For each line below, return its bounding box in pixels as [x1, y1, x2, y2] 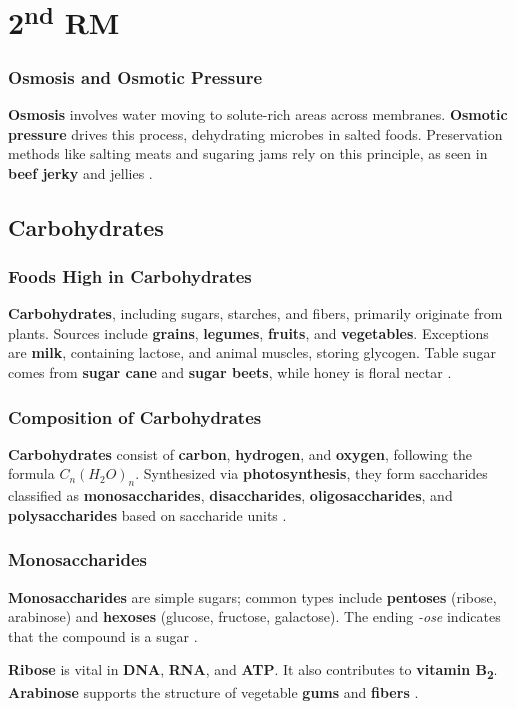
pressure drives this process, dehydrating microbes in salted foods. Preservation [8, 123, 503, 144]
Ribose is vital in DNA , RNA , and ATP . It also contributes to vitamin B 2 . [8, 659, 498, 683]
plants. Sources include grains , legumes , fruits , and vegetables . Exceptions [8, 322, 489, 343]
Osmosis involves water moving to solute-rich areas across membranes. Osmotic [8, 103, 508, 124]
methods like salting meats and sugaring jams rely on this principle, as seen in [8, 143, 488, 164]
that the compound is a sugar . [8, 625, 198, 646]
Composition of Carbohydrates [8, 404, 262, 429]
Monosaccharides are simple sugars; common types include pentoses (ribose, [8, 586, 497, 607]
